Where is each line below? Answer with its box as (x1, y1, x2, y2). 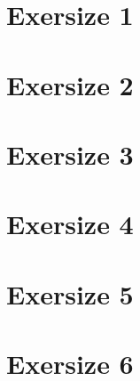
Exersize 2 (6, 66, 134, 102)
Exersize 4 (6, 206, 134, 242)
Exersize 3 (6, 135, 134, 172)
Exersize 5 (6, 275, 134, 312)
